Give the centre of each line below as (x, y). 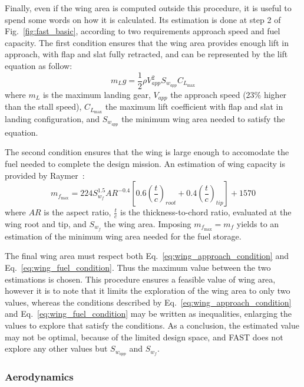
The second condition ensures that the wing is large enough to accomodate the (147, 152)
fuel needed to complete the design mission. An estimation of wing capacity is (145, 163)
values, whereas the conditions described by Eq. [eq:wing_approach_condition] (148, 302)
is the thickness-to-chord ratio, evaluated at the (206, 212)
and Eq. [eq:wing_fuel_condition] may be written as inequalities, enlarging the (148, 314)
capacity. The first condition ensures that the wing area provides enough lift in (147, 42)
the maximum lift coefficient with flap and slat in (194, 106)
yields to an (258, 224)
